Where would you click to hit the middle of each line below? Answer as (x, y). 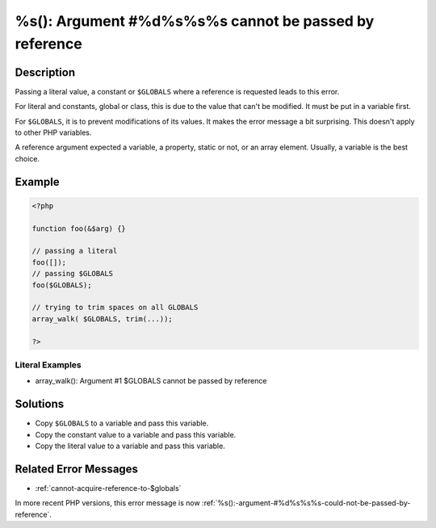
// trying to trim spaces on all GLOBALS (115, 308)
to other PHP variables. (53, 132)
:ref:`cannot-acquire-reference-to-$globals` (108, 488)
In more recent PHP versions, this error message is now (108, 503)
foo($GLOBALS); (62, 285)
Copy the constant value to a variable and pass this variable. (136, 434)
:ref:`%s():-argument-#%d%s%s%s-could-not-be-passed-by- (306, 503)
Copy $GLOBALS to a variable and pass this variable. (122, 423)
